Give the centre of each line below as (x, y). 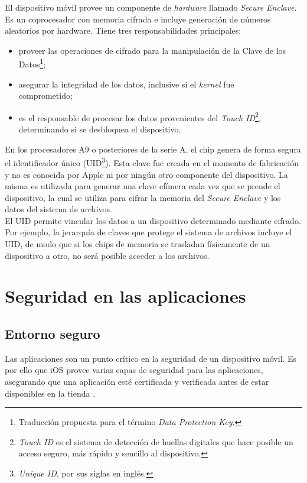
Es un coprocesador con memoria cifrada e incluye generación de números (138, 19)
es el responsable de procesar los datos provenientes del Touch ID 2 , (140, 116)
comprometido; (45, 95)
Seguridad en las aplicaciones (125, 296)
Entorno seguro (53, 334)
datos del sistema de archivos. (58, 209)
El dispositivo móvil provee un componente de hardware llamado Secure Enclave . (151, 7)
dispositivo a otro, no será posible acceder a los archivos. (107, 255)
